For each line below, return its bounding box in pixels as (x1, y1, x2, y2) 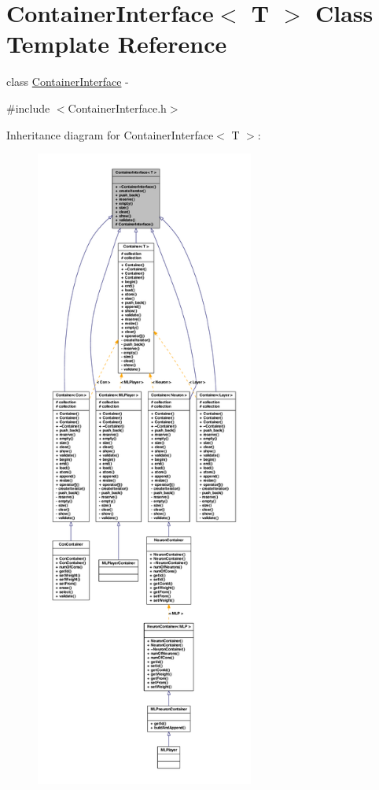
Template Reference (6, 28, 227, 60)
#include (6, 99, 50, 116)
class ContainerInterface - (6, 73, 129, 90)
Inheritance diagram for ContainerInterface (6, 126, 214, 143)
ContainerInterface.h (68, 99, 167, 116)
